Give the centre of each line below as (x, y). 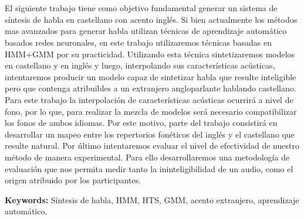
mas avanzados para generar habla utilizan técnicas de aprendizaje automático (146, 31)
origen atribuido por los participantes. (73, 180)
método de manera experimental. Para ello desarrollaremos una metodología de (147, 157)
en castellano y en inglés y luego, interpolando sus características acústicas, (140, 65)
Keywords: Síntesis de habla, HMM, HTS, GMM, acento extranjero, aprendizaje (152, 199)
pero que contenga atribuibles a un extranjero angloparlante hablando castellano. (151, 88)
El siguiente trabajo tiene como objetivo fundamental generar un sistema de (141, 8)
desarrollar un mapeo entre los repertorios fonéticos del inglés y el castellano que (150, 134)
